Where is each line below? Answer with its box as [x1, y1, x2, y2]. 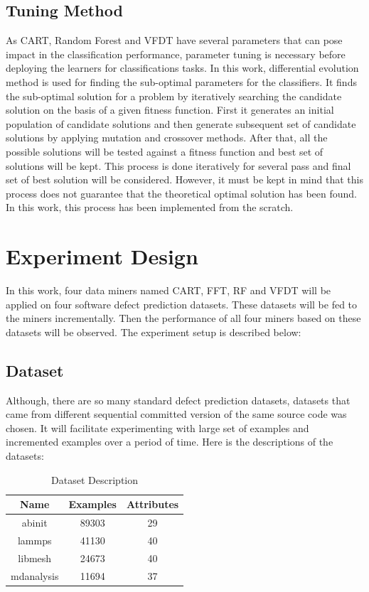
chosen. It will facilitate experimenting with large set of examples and [6, 420, 309, 435]
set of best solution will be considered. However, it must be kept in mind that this [6, 172, 363, 187]
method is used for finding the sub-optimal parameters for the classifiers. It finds [6, 74, 357, 89]
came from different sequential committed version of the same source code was [6, 407, 347, 421]
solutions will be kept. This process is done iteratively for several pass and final [6, 158, 351, 173]
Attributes [126, 497, 179, 512]
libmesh [18, 550, 52, 565]
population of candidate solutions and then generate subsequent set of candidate [6, 116, 356, 131]
